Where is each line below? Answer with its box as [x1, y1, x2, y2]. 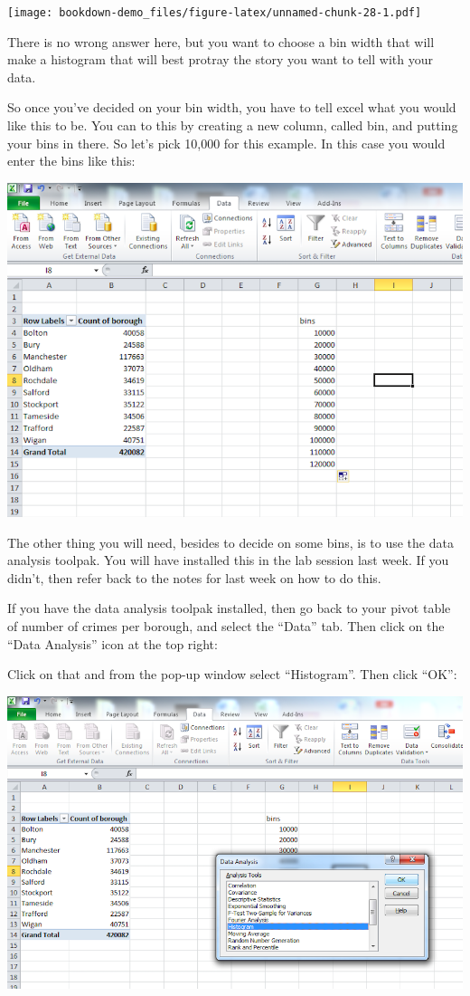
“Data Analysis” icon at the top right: [7, 634, 218, 653]
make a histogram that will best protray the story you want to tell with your [7, 50, 433, 69]
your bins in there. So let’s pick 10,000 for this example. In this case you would [7, 133, 446, 152]
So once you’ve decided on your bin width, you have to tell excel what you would [7, 98, 456, 117]
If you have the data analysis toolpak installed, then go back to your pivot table [7, 599, 451, 618]
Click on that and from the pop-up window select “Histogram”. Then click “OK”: [7, 665, 457, 684]
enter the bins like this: [7, 151, 136, 170]
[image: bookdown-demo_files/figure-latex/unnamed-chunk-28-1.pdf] [7, 6, 422, 19]
